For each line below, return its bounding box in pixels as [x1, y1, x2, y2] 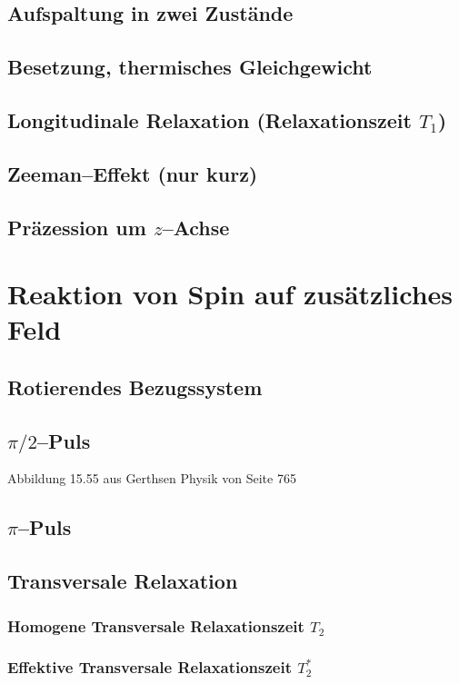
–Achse [162, 213, 230, 241]
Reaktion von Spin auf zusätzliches [7, 275, 454, 312]
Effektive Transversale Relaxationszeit [7, 656, 292, 679]
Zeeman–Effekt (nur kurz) [7, 159, 258, 187]
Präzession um [7, 213, 146, 241]
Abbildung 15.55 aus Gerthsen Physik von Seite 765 [7, 469, 296, 488]
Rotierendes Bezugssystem [7, 372, 263, 401]
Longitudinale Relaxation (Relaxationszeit [7, 105, 412, 134]
